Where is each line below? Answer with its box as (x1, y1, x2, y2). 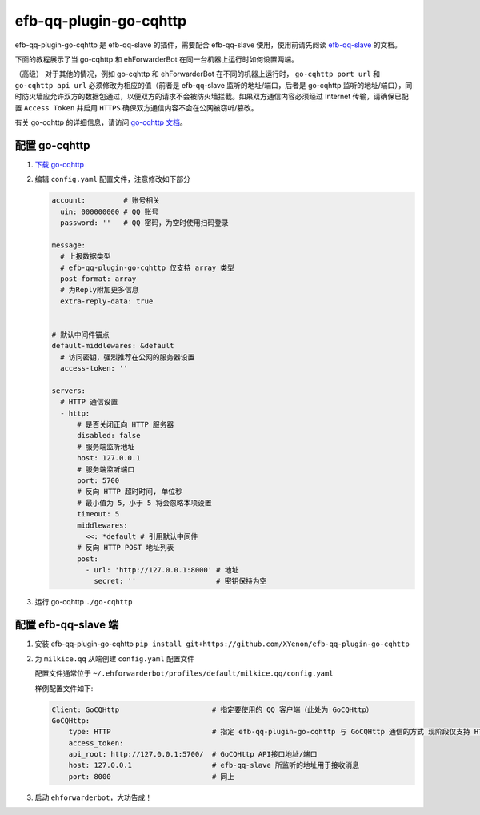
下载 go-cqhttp (34, 159, 84, 169)
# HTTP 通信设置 (60, 397, 118, 407)
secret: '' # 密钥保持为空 (93, 576, 267, 586)
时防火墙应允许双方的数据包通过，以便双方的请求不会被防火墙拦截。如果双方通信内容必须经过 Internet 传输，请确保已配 (14, 92, 410, 102)
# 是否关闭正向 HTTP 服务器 (77, 420, 174, 428)
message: (51, 240, 86, 250)
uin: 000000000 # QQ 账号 (60, 207, 159, 216)
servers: (51, 386, 86, 395)
